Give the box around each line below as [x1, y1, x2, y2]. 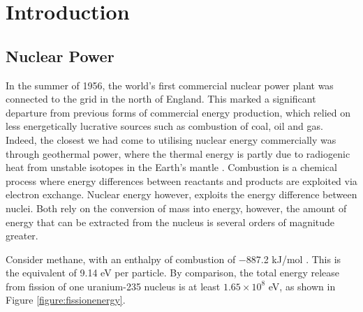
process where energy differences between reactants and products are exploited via [6, 173, 357, 188]
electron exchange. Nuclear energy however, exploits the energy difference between [6, 187, 357, 202]
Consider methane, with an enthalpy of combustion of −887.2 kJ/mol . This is [6, 251, 341, 266]
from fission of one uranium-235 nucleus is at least [6, 278, 221, 293]
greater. [6, 228, 38, 243]
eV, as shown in [268, 278, 336, 293]
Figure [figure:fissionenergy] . [6, 292, 126, 307]
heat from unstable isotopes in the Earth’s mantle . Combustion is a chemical [6, 160, 337, 174]
